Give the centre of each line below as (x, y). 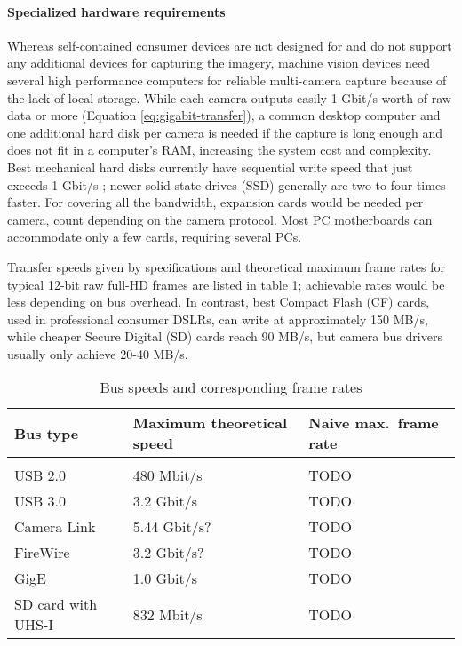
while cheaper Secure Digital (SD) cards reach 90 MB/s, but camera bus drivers (225, 336)
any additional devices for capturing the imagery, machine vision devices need (219, 63)
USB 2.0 (40, 475)
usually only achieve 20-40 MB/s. (98, 353)
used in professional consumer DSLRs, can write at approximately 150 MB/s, (218, 319)
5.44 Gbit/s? (172, 527)
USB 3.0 (40, 501)
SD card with (56, 604)
